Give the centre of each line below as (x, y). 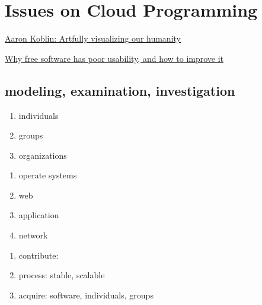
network (33, 235)
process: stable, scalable (62, 275)
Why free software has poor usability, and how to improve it (114, 58)
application (39, 215)
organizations (43, 155)
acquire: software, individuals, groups (86, 295)
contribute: (39, 255)
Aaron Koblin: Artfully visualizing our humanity (93, 38)
